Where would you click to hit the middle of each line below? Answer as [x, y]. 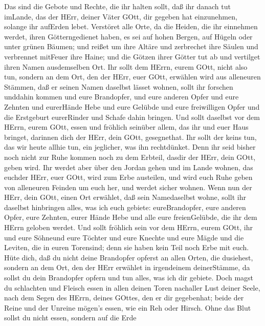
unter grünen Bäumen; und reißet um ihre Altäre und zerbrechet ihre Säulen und [131, 46]
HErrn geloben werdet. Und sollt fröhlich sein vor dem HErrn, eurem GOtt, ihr [128, 227]
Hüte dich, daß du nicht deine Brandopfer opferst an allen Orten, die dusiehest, [129, 257]
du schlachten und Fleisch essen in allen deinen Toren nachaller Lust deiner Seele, [132, 287]
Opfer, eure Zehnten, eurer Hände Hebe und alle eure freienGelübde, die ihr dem [131, 217]
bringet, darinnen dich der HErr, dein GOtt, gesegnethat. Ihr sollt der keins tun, [130, 137]
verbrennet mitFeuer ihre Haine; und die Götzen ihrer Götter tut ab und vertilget [132, 56]
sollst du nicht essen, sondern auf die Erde [70, 318]
